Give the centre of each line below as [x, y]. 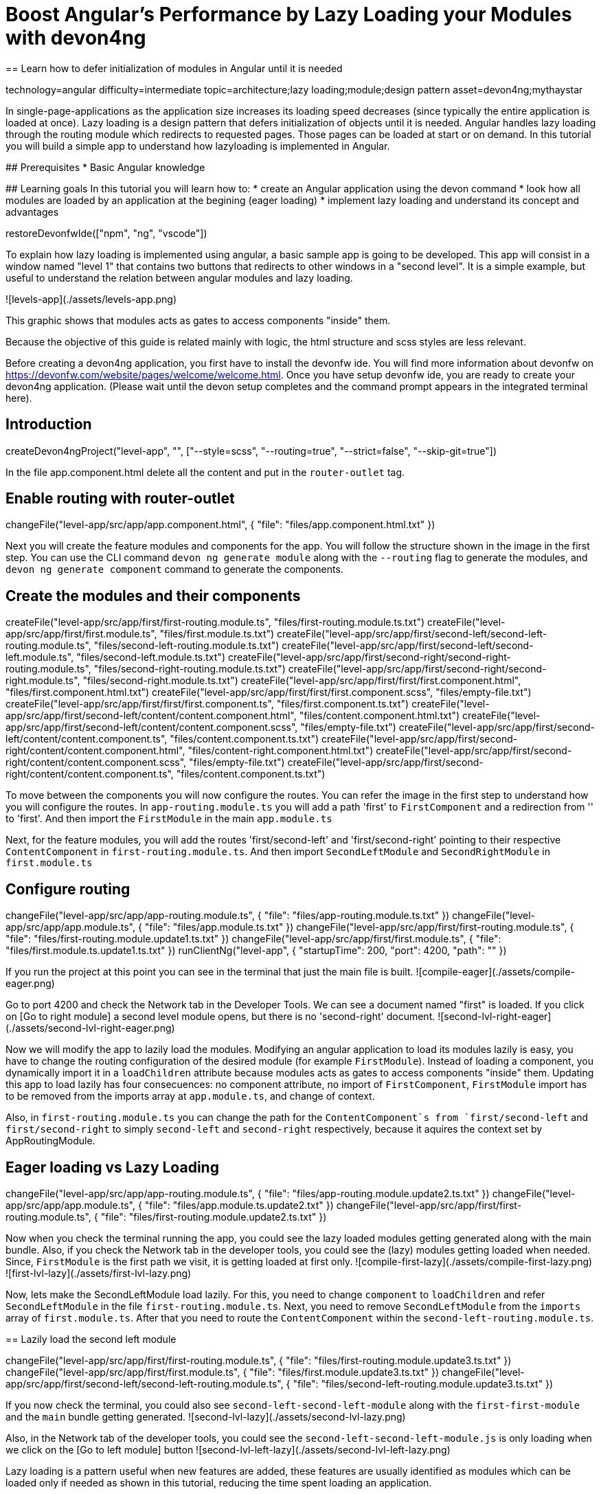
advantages [32, 212]
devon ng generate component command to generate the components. [174, 569]
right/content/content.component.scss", [96, 762]
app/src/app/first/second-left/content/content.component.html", [151, 716]
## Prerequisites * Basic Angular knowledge [105, 167]
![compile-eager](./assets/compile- [495, 972]
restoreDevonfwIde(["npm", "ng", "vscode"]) [106, 233]
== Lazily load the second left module [91, 1339]
